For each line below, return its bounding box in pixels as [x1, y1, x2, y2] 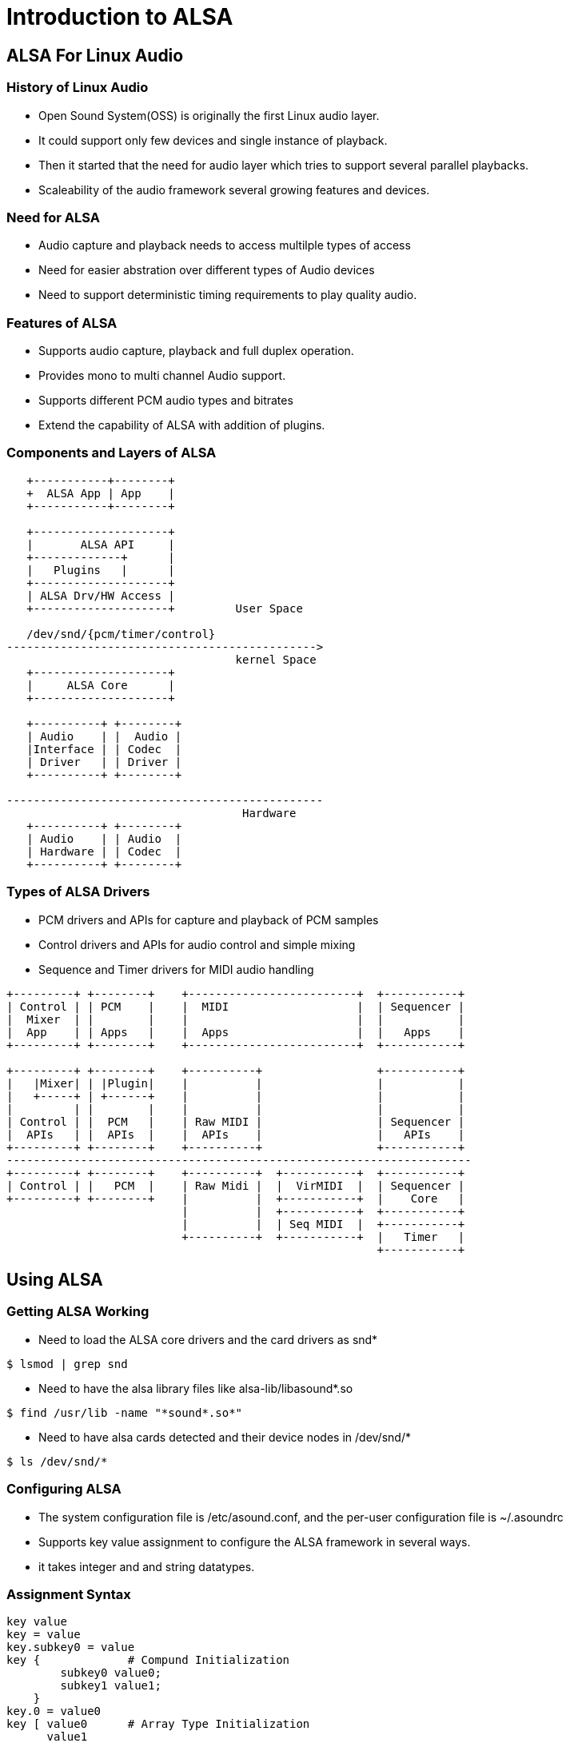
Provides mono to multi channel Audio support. [38, 369, 286, 383]
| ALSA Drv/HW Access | [26, 588, 175, 602]
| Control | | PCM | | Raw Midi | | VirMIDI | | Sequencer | [6, 1179, 465, 1192]
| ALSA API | [26, 537, 175, 551]
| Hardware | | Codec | [26, 844, 182, 858]
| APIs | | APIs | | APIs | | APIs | [6, 1127, 465, 1141]
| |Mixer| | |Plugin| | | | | [6, 1076, 465, 1090]
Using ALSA [6, 1269, 103, 1290]
